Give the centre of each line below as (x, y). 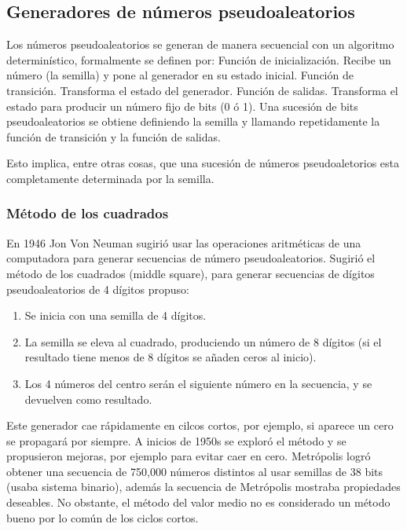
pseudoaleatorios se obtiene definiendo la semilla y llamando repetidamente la (193, 121)
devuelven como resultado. (88, 399)
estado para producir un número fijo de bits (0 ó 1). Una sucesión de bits (182, 106)
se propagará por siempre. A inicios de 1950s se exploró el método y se (176, 440)
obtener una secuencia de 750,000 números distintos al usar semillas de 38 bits (195, 471)
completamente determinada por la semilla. (110, 178)
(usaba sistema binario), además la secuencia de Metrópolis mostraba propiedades (203, 487)
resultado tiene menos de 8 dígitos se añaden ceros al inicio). (170, 357)
